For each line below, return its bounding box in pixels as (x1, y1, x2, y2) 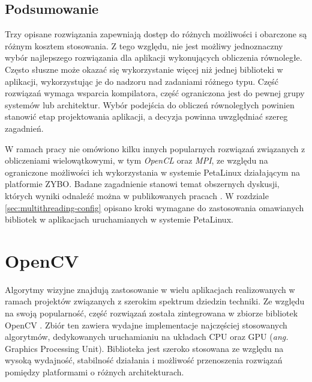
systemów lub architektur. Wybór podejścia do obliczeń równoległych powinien (5, 98, 295, 111)
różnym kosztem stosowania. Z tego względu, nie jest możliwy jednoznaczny (5, 39, 283, 52)
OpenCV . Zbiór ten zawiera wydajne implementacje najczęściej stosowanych (5, 318, 287, 331)
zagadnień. (5, 122, 44, 134)
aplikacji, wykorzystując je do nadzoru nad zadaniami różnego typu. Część (5, 75, 279, 87)
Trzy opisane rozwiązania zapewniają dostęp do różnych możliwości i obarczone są (5, 28, 307, 40)
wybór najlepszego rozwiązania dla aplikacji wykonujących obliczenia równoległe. (5, 51, 302, 64)
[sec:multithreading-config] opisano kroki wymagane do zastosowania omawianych (5, 201, 304, 214)
